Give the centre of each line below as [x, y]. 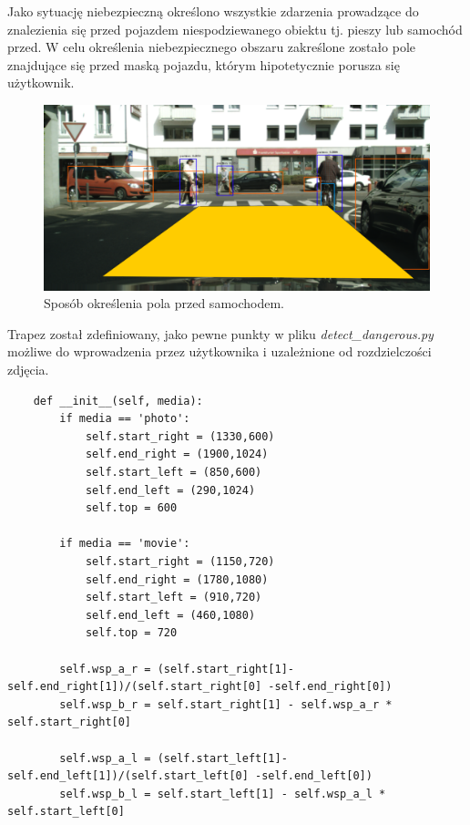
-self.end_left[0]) [314, 776]
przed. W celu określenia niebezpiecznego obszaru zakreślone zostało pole [212, 47]
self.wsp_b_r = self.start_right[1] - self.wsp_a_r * [226, 704]
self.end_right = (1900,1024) [177, 454]
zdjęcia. [28, 370]
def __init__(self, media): [118, 401]
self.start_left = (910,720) [174, 598]
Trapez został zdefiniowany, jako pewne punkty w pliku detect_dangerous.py [220, 333]
